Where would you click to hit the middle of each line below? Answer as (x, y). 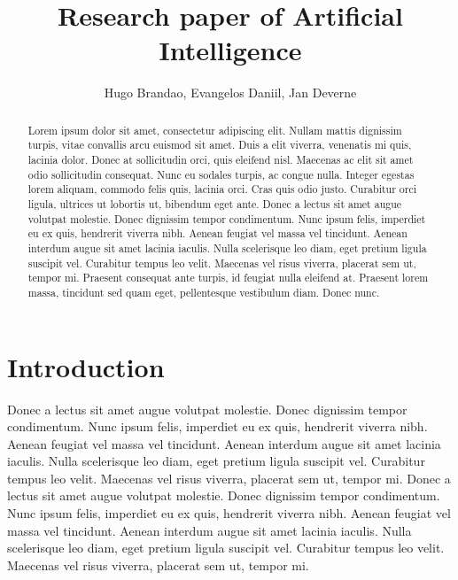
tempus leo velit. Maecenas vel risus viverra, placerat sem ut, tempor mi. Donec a (229, 478)
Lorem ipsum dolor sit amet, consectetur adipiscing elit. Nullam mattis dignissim (215, 130)
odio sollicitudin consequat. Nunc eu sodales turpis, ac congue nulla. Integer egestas (221, 174)
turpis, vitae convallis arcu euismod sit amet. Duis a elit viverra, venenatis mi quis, (220, 145)
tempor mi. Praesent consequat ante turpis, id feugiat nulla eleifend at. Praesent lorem (228, 278)
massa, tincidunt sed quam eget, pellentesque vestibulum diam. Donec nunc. (204, 292)
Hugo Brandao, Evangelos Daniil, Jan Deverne (230, 93)
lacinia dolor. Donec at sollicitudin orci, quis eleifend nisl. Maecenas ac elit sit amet (221, 160)
